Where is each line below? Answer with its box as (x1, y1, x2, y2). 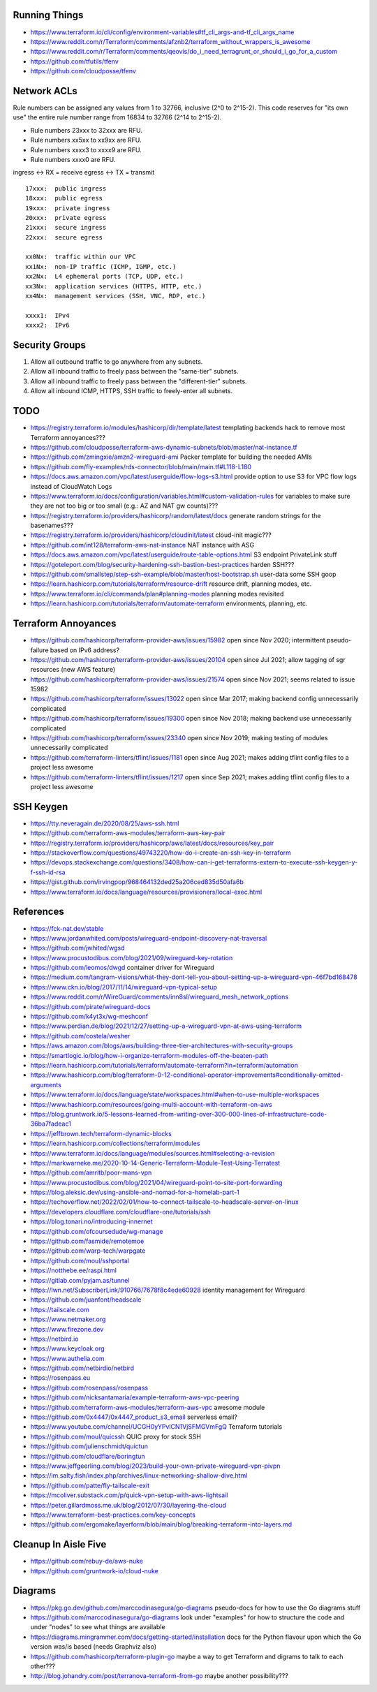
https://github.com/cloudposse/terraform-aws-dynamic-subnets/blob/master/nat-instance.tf (30, 443, 297, 451)
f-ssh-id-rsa (30, 868, 66, 876)
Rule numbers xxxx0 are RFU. (30, 155, 116, 163)
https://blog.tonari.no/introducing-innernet (30, 1217, 153, 1226)
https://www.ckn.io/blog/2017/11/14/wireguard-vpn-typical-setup (30, 983, 218, 991)
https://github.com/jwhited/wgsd (30, 943, 125, 952)
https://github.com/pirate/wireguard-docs (30, 1002, 151, 1010)
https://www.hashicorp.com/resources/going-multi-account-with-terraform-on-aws (30, 1100, 272, 1108)
